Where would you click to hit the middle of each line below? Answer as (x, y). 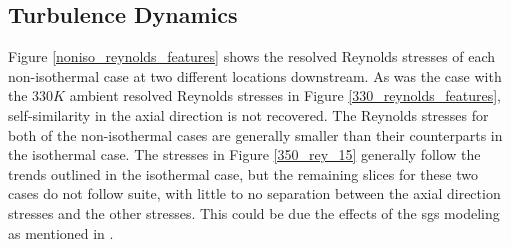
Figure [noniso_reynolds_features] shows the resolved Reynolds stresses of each (252, 56)
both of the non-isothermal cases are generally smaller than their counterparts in (255, 134)
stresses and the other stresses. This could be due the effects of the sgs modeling (254, 212)
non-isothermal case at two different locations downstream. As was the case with (255, 75)
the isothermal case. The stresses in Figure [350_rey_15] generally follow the (244, 154)
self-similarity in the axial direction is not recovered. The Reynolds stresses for (248, 114)
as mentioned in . (61, 232)
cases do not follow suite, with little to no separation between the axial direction (254, 193)
